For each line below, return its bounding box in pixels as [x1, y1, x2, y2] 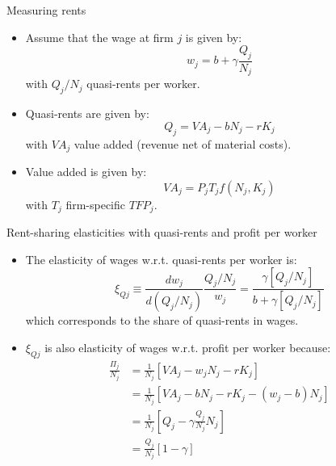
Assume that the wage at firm [25, 28, 174, 45]
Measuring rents [6, 2, 86, 18]
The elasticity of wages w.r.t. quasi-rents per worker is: [25, 250, 297, 267]
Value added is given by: [25, 163, 147, 180]
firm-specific [65, 195, 125, 212]
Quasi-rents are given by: [25, 105, 149, 122]
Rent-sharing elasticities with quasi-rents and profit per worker [6, 224, 317, 241]
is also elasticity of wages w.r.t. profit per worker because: [44, 338, 331, 355]
